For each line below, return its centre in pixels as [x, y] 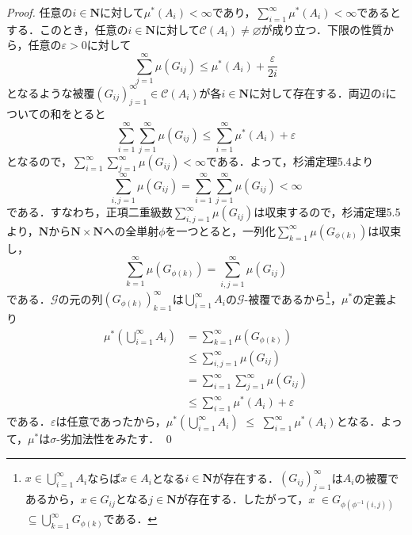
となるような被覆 [51, 92]
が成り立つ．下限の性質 [322, 29]
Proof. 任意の [40, 12]
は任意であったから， [111, 421]
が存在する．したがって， [242, 499]
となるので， [40, 161]
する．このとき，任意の [67, 29]
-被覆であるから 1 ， [293, 297]
